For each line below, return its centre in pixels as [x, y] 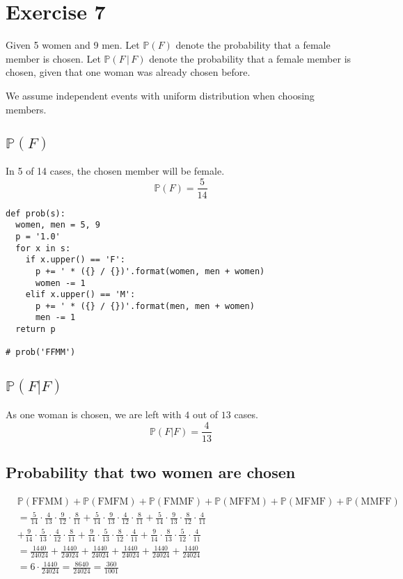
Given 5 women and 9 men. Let [73, 45]
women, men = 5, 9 [58, 225]
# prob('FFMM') [41, 352]
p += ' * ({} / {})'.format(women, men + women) [150, 271]
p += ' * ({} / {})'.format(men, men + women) [145, 306]
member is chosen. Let [53, 58]
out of [205, 414]
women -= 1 [60, 283]
